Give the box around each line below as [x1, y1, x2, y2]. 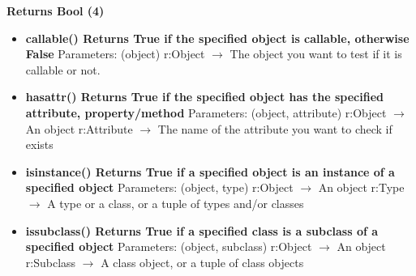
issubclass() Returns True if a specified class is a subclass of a [25, 222, 379, 239]
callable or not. [25, 61, 101, 78]
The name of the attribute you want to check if [157, 120, 392, 137]
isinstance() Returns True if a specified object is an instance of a [25, 163, 395, 180]
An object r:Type [318, 179, 405, 196]
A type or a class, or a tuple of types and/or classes [47, 194, 304, 211]
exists [25, 136, 54, 153]
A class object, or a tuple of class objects [101, 253, 304, 270]
